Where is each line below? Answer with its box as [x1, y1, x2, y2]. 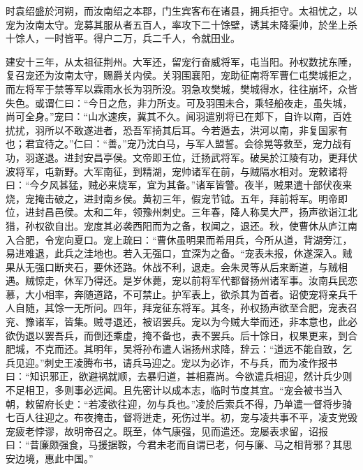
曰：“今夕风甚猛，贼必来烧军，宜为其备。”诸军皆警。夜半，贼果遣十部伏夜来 [6, 177, 353, 192]
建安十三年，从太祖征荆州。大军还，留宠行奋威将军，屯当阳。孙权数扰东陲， [6, 54, 357, 68]
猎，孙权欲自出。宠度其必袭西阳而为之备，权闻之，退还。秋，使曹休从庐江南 [6, 218, 357, 233]
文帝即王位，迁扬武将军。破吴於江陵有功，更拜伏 [132, 149, 357, 164]
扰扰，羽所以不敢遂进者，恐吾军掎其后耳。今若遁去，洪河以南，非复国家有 [6, 122, 348, 137]
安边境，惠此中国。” [6, 451, 94, 465]
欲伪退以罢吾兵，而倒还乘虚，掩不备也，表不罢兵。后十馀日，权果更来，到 [6, 328, 348, 342]
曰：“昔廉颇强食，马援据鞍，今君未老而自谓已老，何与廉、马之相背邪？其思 [6, 437, 353, 452]
